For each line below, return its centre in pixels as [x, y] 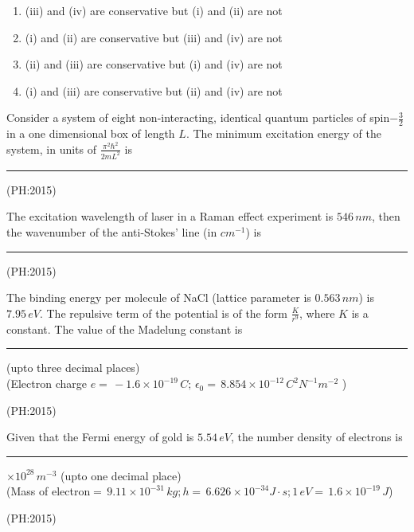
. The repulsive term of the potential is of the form [163, 313]
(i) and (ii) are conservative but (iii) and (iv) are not [154, 37]
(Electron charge [47, 383]
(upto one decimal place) [121, 475]
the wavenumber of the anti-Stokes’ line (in [112, 231]
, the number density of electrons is [316, 437]
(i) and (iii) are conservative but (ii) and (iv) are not [154, 90]
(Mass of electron [49, 491]
